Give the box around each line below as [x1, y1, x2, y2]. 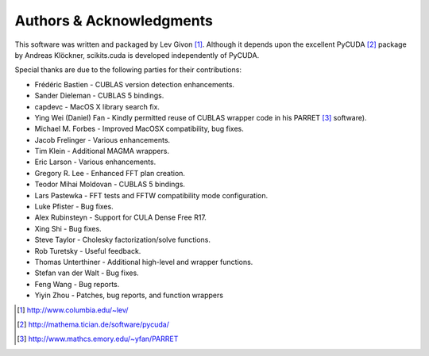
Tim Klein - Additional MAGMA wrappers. [34, 147, 170, 156]
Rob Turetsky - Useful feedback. [34, 246, 141, 255]
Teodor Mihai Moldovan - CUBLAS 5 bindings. [34, 179, 186, 189]
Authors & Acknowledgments [14, 12, 214, 29]
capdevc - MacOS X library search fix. [34, 101, 160, 111]
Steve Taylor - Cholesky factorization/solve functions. [34, 235, 211, 245]
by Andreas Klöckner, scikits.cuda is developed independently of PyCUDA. [14, 50, 260, 59]
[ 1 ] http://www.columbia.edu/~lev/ [17, 305, 129, 315]
